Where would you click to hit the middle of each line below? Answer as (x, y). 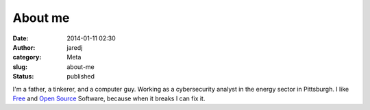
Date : (21, 38)
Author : (24, 47)
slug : (20, 67)
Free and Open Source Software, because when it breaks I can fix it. (109, 98)
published (81, 77)
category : (27, 57)
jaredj (75, 47)
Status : (23, 77)
